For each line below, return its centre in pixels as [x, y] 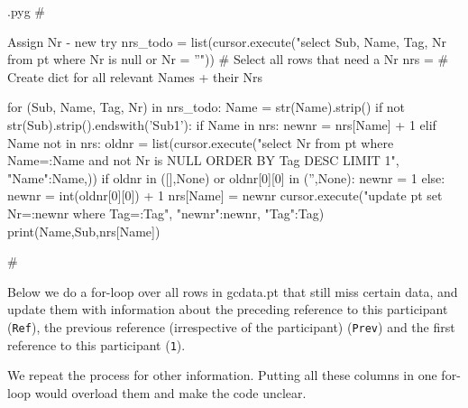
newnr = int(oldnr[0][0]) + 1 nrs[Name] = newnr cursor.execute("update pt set [225, 195]
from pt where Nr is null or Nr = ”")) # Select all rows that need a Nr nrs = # [228, 59]
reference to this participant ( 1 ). [96, 344]
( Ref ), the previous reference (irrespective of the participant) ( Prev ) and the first [231, 326]
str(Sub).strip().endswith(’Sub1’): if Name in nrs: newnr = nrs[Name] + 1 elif [222, 124]
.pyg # [27, 11]
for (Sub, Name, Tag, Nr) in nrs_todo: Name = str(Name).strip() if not [206, 107]
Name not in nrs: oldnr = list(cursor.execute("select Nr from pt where [201, 142]
